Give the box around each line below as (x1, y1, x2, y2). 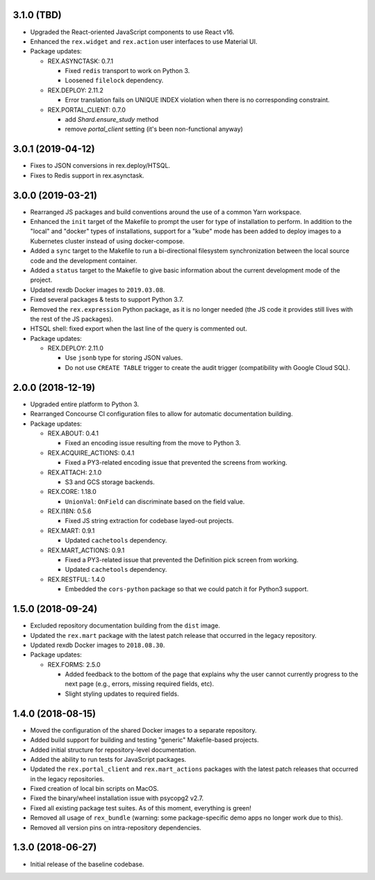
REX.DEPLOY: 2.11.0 (47, 344, 104, 353)
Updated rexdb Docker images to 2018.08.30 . (30, 641, 165, 649)
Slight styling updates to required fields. (65, 689, 180, 698)
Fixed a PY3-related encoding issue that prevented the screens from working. (65, 458, 287, 467)
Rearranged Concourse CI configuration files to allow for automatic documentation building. (30, 410, 293, 418)
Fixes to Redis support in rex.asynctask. (30, 171, 144, 179)
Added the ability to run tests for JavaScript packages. (30, 755, 187, 763)
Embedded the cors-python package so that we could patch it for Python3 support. (65, 585, 309, 593)
